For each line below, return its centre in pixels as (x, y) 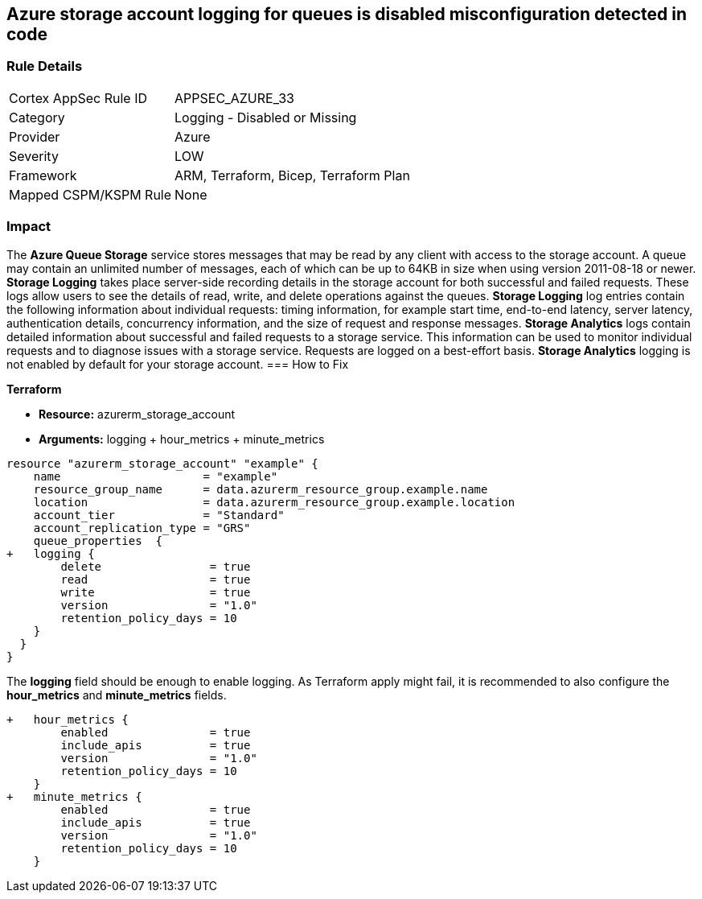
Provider (35, 136)
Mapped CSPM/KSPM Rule (90, 194)
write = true (156, 592)
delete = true (156, 566)
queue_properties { (98, 540)
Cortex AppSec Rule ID (78, 98)
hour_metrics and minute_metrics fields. (117, 695)
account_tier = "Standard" (159, 515)
